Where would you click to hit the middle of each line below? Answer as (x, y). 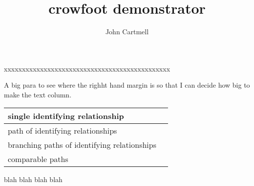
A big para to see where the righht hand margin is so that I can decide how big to (127, 85)
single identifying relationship (66, 116)
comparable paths (38, 159)
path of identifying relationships (63, 130)
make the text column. (38, 94)
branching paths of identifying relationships (82, 144)
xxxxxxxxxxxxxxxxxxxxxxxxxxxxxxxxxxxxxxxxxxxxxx (87, 68)
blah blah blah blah (33, 179)
